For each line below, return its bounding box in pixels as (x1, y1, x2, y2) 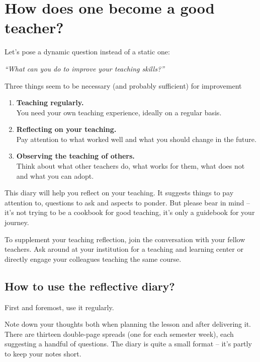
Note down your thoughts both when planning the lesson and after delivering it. (5, 319, 251, 329)
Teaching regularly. (16, 97, 84, 108)
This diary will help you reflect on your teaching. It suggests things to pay (5, 187, 234, 198)
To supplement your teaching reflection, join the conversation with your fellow (5, 234, 245, 244)
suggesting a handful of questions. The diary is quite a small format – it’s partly (5, 338, 252, 349)
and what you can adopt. (16, 170, 94, 181)
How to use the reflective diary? (5, 278, 175, 294)
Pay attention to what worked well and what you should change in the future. (16, 133, 256, 144)
